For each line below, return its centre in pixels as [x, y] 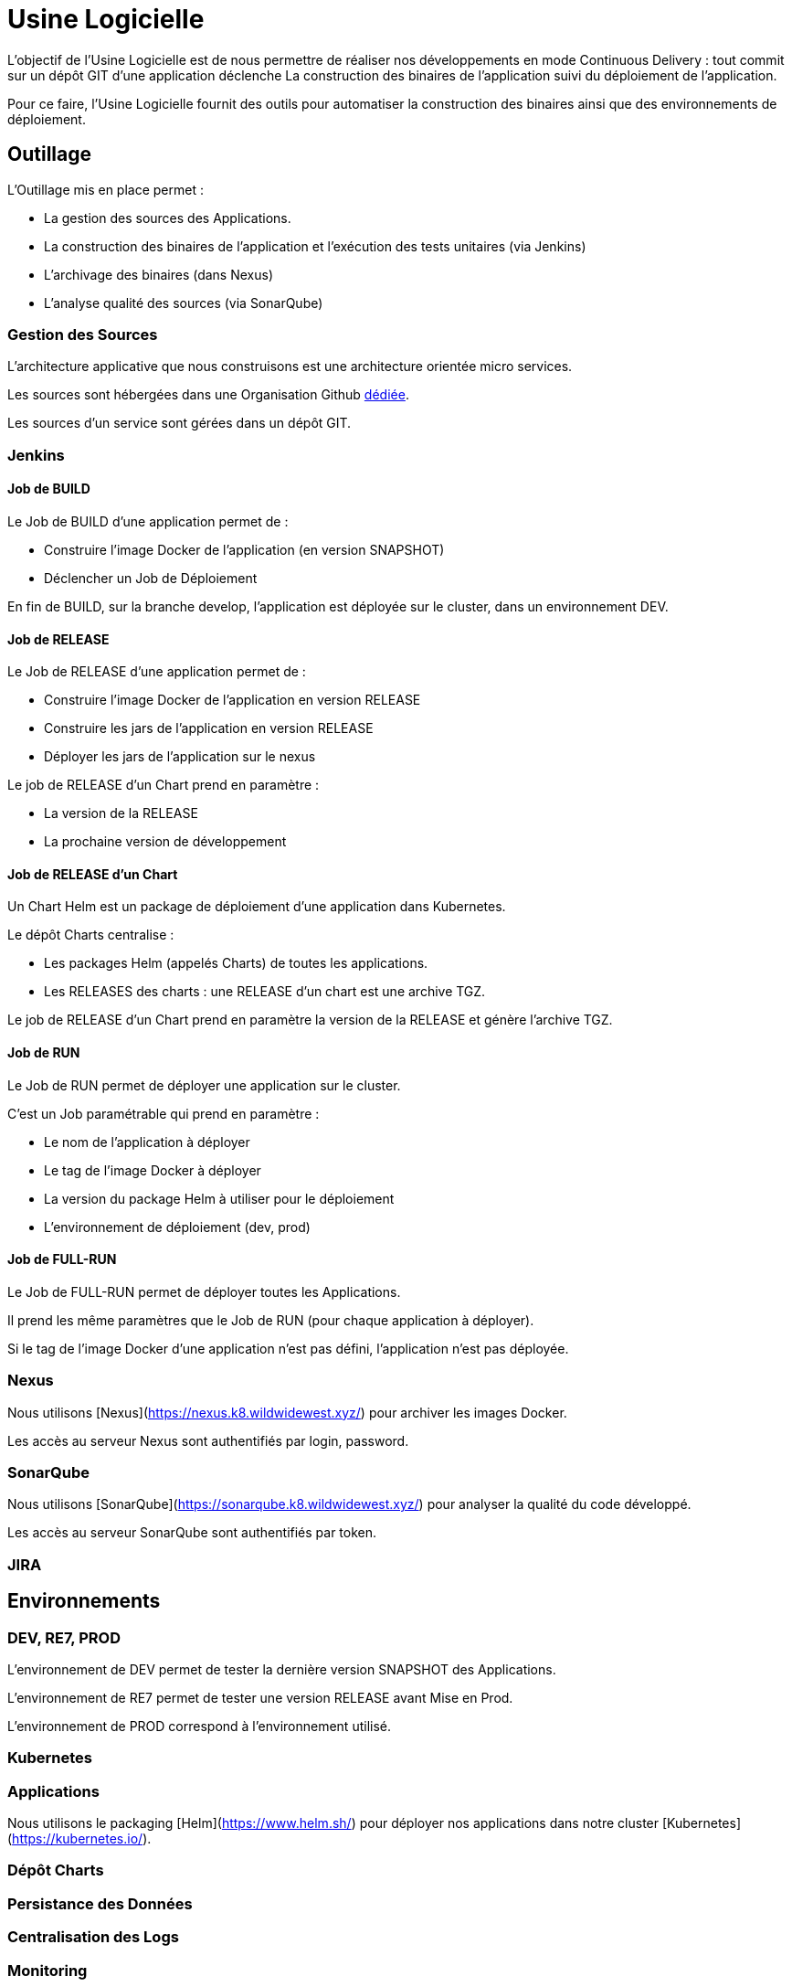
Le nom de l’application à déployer [147, 1142]
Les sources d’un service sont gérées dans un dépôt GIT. [180, 423]
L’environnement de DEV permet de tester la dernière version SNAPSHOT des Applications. [282, 1669]
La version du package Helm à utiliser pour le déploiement [219, 1198]
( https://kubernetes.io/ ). [79, 1839]
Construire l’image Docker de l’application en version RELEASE [232, 700]
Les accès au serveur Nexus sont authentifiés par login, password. [208, 1440]
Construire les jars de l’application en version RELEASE [209, 728]
